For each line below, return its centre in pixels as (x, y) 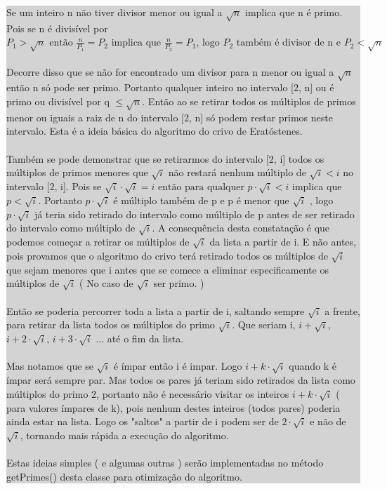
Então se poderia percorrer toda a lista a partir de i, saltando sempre (156, 310)
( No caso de (106, 283)
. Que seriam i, (264, 324)
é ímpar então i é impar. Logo (178, 366)
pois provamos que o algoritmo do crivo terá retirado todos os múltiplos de (167, 255)
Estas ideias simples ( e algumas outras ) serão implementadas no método (165, 463)
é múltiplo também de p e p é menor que (201, 200)
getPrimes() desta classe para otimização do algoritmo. (124, 476)
